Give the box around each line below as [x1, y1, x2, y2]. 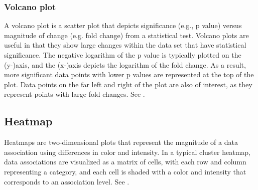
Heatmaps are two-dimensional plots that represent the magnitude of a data [4, 137, 238, 147]
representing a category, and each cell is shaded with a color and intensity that [4, 166, 246, 176]
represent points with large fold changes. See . [4, 89, 145, 99]
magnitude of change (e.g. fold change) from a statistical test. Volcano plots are [4, 30, 249, 40]
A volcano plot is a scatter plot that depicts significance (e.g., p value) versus [4, 20, 242, 31]
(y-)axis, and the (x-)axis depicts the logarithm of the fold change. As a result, [4, 59, 246, 70]
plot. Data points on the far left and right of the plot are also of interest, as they [4, 79, 252, 89]
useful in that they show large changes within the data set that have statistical [4, 40, 246, 50]
